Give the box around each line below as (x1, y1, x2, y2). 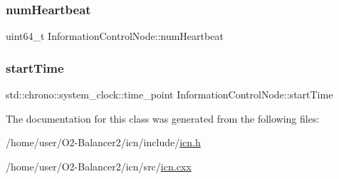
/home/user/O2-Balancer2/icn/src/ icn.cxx (6, 158, 192, 173)
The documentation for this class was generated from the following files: (6, 111, 320, 126)
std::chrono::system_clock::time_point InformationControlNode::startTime (6, 87, 333, 102)
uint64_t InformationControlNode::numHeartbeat (6, 29, 224, 44)
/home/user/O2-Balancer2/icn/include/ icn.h (6, 135, 201, 150)
